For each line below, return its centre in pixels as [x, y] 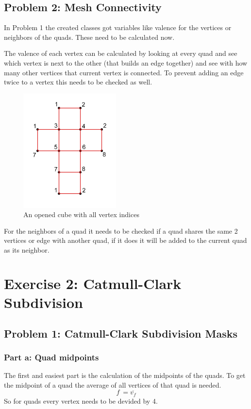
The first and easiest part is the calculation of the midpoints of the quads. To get [125, 375]
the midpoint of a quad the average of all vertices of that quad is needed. [113, 384]
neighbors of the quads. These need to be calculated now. [89, 37]
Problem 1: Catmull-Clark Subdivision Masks [121, 333]
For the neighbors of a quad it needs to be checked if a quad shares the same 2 [121, 230]
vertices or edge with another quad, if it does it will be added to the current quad [125, 240]
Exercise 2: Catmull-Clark [93, 283]
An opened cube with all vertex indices [81, 214]
